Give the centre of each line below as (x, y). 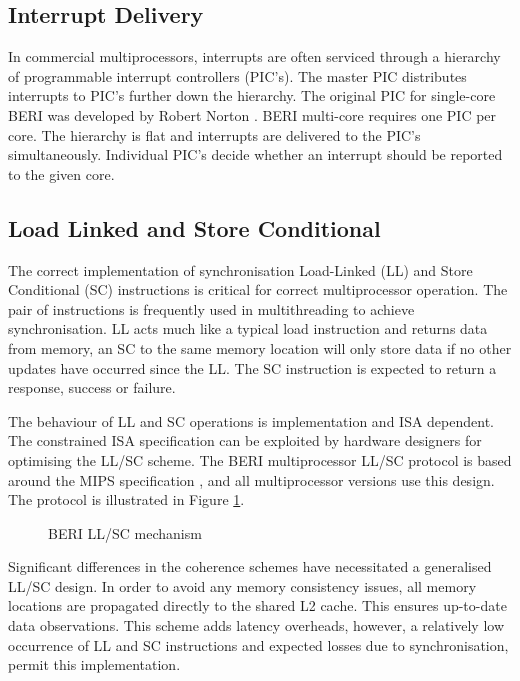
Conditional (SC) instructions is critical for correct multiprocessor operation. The (258, 289)
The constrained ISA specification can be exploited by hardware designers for (245, 440)
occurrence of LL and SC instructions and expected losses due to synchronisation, (258, 644)
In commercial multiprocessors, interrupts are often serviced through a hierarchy (254, 56)
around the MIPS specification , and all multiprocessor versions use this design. (251, 479)
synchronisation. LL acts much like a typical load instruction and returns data (248, 328)
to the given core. (61, 173)
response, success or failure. (92, 387)
